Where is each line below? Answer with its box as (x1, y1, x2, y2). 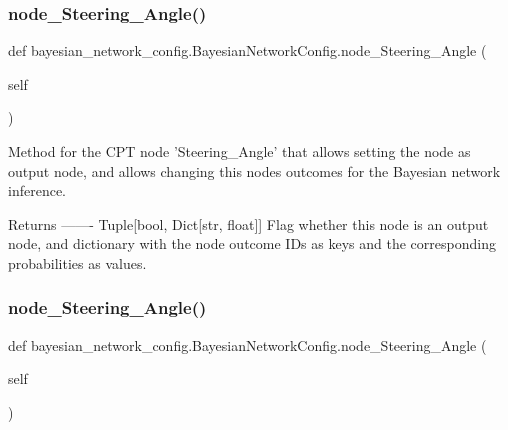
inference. (8, 180, 66, 201)
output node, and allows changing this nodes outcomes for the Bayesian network (8, 160, 501, 181)
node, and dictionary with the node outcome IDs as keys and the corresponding (8, 233, 496, 254)
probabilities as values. (8, 252, 147, 273)
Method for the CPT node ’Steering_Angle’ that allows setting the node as (8, 141, 471, 161)
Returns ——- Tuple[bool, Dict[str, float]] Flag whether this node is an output (8, 213, 489, 234)
